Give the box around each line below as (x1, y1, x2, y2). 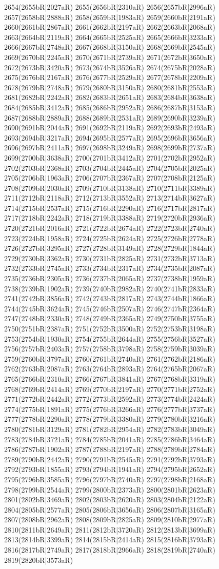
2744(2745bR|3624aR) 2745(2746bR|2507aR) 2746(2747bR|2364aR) (4, 303, 215, 313)
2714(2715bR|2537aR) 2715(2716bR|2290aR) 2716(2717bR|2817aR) (4, 202, 215, 213)
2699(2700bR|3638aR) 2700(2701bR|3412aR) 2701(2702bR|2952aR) (4, 152, 215, 163)
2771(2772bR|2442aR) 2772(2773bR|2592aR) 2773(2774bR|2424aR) (4, 394, 215, 404)
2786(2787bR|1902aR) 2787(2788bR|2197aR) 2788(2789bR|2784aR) (4, 444, 215, 455)
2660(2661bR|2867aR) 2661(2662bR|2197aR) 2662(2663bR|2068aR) (4, 22, 215, 32)
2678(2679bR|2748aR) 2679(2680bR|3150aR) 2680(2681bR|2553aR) (4, 82, 215, 92)
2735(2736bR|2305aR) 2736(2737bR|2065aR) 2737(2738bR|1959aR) (4, 273, 215, 284)
